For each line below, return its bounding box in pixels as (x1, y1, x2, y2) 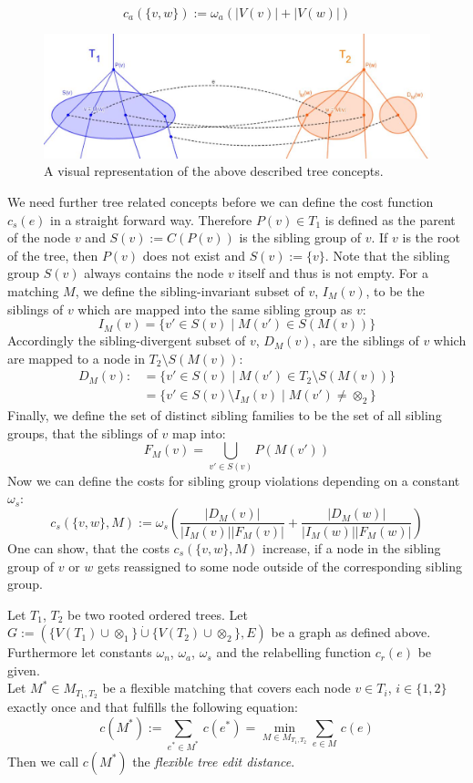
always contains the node (84, 263, 224, 283)
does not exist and (142, 245, 245, 264)
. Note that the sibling (324, 245, 450, 264)
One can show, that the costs (7, 538, 170, 557)
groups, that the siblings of (7, 423, 158, 442)
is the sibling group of (239, 228, 362, 247)
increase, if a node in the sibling (262, 538, 441, 557)
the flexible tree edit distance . (132, 751, 295, 770)
